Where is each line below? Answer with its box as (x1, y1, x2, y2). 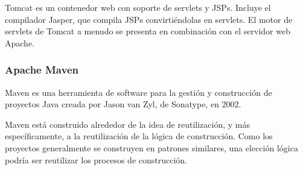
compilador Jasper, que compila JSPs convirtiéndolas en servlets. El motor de (5, 13, 293, 25)
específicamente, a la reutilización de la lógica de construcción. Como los (5, 130, 273, 142)
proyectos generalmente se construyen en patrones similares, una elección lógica (5, 141, 298, 154)
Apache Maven (5, 62, 78, 77)
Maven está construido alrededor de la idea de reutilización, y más (5, 118, 250, 130)
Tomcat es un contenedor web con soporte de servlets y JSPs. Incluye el (5, 1, 271, 13)
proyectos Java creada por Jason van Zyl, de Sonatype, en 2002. (5, 98, 241, 110)
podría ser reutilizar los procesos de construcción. (5, 153, 188, 166)
